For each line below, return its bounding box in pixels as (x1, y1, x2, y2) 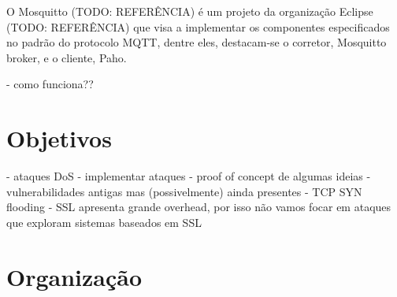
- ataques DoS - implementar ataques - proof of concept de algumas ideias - (6, 168, 371, 184)
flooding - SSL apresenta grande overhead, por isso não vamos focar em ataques (6, 199, 391, 215)
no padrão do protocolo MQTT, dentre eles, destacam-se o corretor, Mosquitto (6, 34, 387, 50)
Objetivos (6, 122, 112, 154)
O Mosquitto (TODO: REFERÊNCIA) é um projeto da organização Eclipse (6, 3, 373, 19)
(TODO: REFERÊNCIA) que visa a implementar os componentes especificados (6, 18, 390, 35)
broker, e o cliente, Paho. (6, 49, 127, 65)
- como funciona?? (6, 76, 94, 92)
